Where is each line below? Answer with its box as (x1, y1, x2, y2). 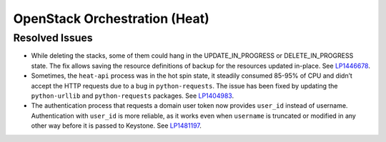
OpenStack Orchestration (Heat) (13, 11, 210, 26)
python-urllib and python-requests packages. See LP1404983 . (31, 91, 234, 100)
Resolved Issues (13, 31, 93, 44)
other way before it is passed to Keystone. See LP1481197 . (31, 121, 202, 130)
